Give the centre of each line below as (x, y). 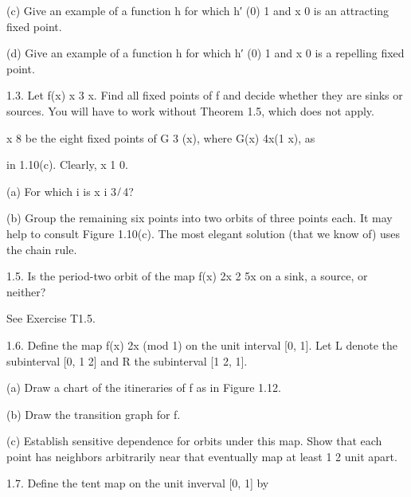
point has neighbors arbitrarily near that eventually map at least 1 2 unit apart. (202, 456)
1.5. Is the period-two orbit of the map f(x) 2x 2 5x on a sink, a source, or (187, 276)
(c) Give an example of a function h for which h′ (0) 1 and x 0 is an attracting (198, 10)
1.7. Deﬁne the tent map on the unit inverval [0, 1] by (138, 483)
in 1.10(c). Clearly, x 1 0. (67, 164)
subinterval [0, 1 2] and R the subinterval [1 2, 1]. (127, 360)
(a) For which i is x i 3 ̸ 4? (70, 191)
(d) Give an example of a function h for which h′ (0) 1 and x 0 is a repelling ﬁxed (205, 53)
